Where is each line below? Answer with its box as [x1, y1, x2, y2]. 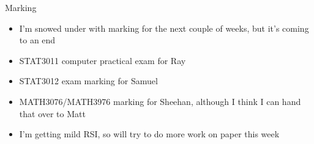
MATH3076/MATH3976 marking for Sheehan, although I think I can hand [19, 95, 301, 107]
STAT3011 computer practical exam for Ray [19, 54, 186, 67]
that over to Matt [19, 107, 86, 120]
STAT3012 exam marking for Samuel [19, 74, 158, 87]
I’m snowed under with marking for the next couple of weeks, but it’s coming [19, 21, 309, 34]
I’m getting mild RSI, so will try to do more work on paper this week [19, 128, 280, 140]
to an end [19, 34, 56, 46]
